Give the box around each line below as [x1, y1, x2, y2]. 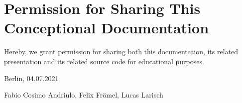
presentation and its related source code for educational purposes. [4, 56, 204, 66]
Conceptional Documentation [4, 17, 209, 38]
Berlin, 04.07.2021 [4, 73, 59, 83]
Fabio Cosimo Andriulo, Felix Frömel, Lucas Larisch [4, 90, 163, 100]
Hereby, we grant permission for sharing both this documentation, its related [4, 46, 239, 57]
